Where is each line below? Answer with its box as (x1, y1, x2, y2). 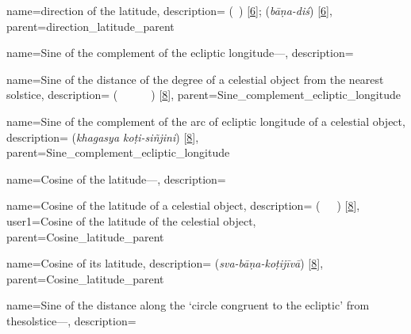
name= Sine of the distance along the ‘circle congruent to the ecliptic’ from (6, 297, 370, 313)
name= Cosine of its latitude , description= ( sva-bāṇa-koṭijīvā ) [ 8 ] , (6, 255, 324, 271)
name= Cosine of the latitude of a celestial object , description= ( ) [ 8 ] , (6, 197, 360, 214)
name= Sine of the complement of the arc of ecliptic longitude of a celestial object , (6, 112, 405, 129)
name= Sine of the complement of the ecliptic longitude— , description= (6, 44, 354, 61)
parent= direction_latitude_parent (6, 17, 175, 34)
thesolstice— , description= (6, 312, 136, 328)
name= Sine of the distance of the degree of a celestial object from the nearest (6, 70, 384, 87)
